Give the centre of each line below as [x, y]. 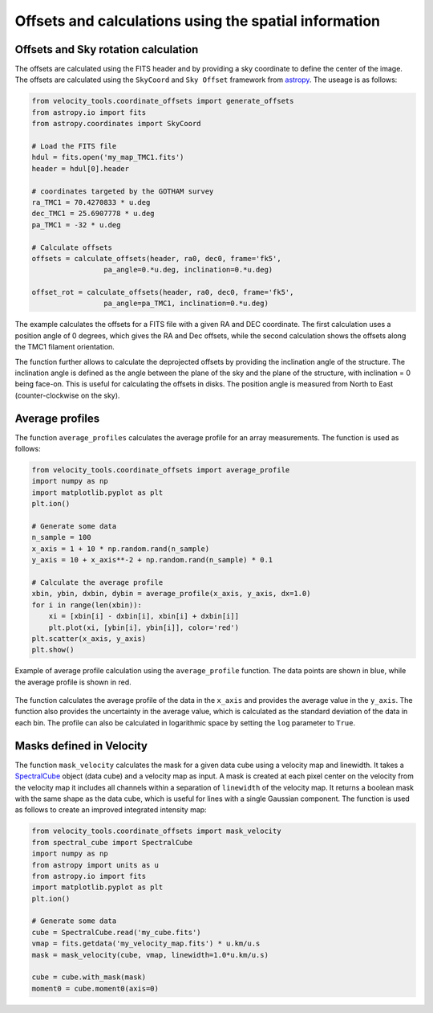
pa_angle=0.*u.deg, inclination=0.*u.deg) [188, 270]
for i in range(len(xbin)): [87, 605]
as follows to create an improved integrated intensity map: [111, 810]
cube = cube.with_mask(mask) [89, 977]
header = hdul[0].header [81, 168]
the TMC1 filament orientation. [65, 347]
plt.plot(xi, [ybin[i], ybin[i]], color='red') [144, 627]
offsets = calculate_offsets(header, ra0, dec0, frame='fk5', [156, 258]
